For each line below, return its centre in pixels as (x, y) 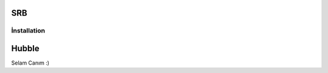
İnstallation (28, 31)
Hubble (25, 49)
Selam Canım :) (30, 63)
